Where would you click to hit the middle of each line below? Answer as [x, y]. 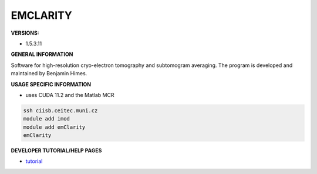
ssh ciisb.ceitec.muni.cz [60, 111]
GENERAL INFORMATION [42, 54]
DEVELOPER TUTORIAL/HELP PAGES [56, 150]
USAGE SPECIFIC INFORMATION [51, 84]
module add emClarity [54, 127]
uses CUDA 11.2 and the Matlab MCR [70, 95]
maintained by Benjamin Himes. [49, 73]
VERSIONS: [25, 33]
